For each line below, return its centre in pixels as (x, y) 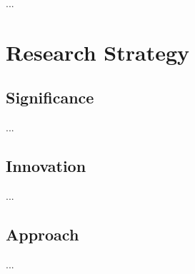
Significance (50, 97)
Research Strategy (98, 52)
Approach (42, 234)
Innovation (46, 166)
